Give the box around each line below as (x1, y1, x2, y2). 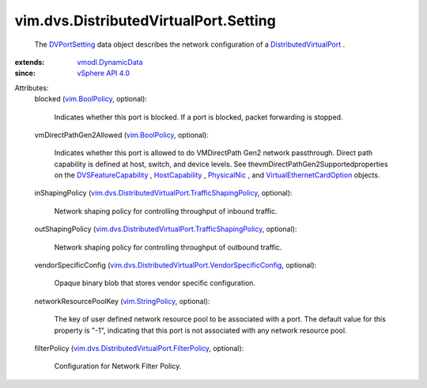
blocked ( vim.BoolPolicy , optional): (34, 94, 148, 104)
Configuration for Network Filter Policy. (54, 361, 182, 371)
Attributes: (14, 83, 49, 93)
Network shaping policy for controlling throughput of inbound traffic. (54, 206, 278, 215)
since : (14, 68, 36, 78)
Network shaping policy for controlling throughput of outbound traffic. (54, 242, 282, 252)
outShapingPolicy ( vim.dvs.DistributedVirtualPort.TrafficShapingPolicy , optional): (34, 224, 297, 234)
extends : (14, 57, 45, 67)
